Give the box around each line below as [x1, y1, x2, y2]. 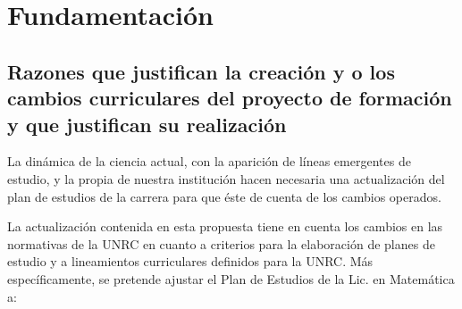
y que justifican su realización [7, 110, 287, 138]
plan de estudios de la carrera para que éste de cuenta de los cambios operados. [7, 187, 441, 205]
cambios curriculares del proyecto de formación [7, 84, 452, 112]
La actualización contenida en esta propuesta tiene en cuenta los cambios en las [7, 217, 443, 236]
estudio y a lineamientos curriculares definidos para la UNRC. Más [7, 252, 374, 271]
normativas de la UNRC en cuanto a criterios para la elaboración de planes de [7, 234, 435, 253]
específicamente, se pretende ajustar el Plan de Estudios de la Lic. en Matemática [7, 269, 455, 288]
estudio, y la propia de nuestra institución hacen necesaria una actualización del [7, 169, 445, 188]
